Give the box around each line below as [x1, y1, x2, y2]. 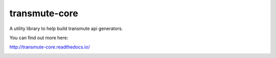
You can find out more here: [9, 35, 68, 41]
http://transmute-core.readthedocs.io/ [9, 44, 90, 50]
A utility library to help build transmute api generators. [9, 25, 123, 32]
